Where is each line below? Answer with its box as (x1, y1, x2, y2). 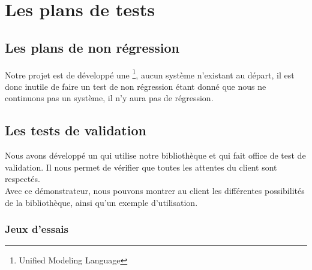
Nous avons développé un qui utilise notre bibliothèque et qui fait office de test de (5, 149, 306, 162)
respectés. (5, 172, 40, 185)
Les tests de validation (5, 121, 146, 139)
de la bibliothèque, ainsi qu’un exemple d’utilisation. (5, 196, 198, 208)
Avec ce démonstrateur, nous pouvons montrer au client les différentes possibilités (5, 184, 305, 196)
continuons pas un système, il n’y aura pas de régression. (5, 92, 214, 104)
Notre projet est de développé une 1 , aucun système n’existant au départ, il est (5, 66, 295, 81)
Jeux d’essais (5, 222, 68, 236)
